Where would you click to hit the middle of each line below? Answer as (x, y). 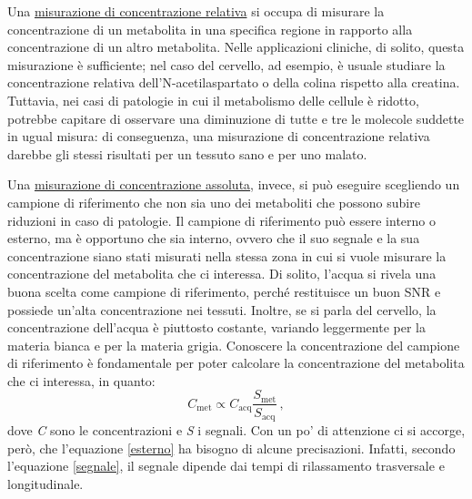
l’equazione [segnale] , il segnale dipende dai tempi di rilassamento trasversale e (226, 466)
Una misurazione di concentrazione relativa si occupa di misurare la (196, 11)
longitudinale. (45, 483)
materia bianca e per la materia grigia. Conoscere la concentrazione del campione (234, 345)
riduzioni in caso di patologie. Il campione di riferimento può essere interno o (221, 220)
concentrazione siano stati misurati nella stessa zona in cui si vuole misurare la (227, 255)
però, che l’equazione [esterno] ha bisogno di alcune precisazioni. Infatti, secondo (231, 448)
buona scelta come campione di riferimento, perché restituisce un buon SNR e (224, 291)
